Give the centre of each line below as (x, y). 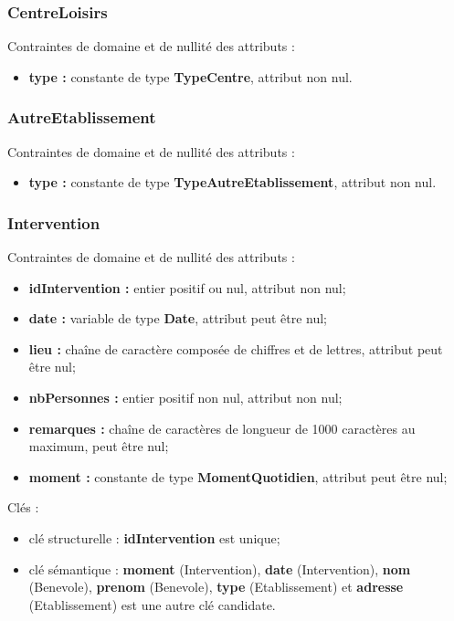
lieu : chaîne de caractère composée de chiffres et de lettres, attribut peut (236, 348)
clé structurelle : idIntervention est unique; (154, 537)
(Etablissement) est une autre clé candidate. (152, 604)
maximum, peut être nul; (99, 446)
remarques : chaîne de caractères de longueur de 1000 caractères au (222, 428)
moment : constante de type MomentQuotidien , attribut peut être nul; (238, 476)
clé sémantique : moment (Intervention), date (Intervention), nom (220, 568)
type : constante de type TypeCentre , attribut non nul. (190, 76)
